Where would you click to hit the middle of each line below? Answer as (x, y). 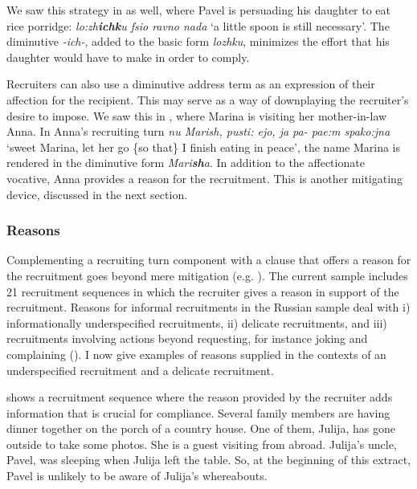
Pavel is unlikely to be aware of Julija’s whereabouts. (137, 476)
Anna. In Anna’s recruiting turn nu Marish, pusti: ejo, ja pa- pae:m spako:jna (198, 131)
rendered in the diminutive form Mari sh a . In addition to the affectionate (186, 163)
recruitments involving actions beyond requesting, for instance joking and (187, 338)
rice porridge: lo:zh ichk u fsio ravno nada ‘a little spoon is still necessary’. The (198, 25)
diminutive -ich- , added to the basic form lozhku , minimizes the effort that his (198, 41)
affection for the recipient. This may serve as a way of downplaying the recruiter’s (208, 99)
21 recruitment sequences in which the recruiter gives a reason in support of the (203, 291)
